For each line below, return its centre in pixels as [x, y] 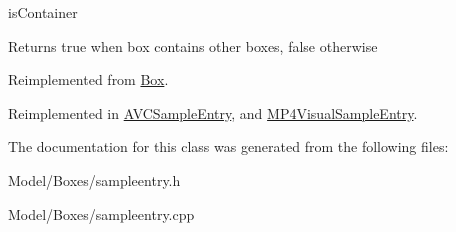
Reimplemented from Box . [88, 79]
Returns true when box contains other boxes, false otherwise [193, 45]
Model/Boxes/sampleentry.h [94, 179]
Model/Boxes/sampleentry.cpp [101, 213]
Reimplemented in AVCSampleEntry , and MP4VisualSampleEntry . [213, 112]
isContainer [43, 12]
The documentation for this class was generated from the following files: [228, 146]
